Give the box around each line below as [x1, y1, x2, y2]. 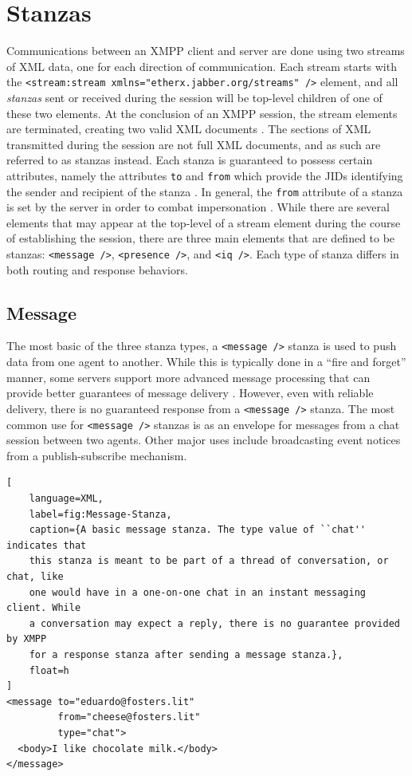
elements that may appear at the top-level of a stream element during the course [6, 214, 401, 230]
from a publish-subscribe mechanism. [6, 447, 187, 463]
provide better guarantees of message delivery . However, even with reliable [6, 384, 374, 401]
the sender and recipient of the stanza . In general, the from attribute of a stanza [6, 183, 403, 199]
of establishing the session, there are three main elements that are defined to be [6, 230, 395, 246]
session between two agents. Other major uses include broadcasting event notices [6, 431, 401, 448]
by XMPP [6, 633, 47, 645]
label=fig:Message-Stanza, [29, 508, 172, 520]
